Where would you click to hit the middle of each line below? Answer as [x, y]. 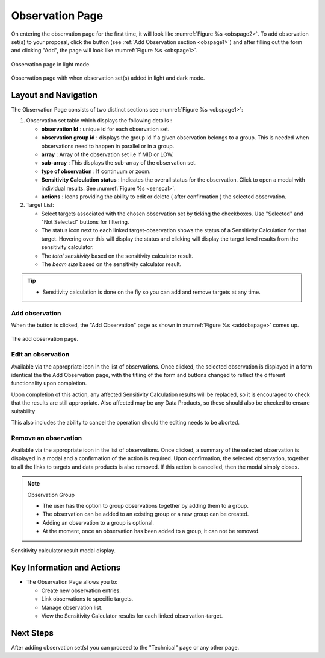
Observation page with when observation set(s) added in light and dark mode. [108, 78]
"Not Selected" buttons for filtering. [85, 222]
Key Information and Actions [66, 568]
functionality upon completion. [49, 384]
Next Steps [32, 633]
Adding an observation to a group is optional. [98, 522]
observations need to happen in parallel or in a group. [108, 146]
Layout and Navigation [54, 95]
